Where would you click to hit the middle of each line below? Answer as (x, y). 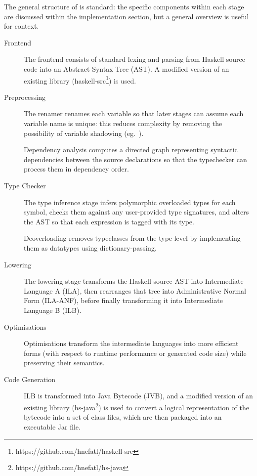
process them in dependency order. (76, 169)
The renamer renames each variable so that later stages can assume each (134, 113)
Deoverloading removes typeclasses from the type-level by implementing (132, 238)
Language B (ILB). (53, 310)
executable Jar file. (52, 426)
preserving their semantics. (64, 363)
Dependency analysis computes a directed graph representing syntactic (131, 150)
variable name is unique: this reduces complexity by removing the (123, 123)
